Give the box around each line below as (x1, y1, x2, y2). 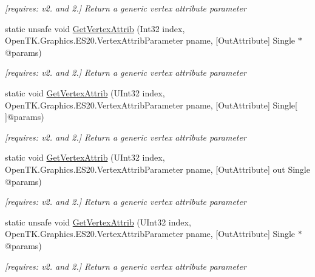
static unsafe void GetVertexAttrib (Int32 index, (5, 22, 185, 35)
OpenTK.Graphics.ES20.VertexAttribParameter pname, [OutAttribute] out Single (5, 162, 310, 175)
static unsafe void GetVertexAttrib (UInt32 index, (5, 215, 191, 228)
